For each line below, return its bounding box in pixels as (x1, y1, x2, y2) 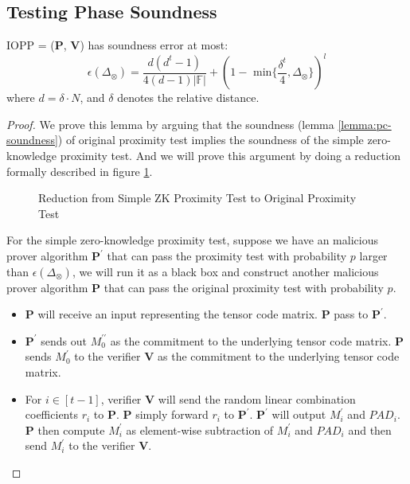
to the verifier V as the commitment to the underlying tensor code (74, 348, 400, 365)
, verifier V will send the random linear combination (100, 390, 356, 407)
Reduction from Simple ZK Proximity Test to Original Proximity (38, 189, 357, 206)
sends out (41, 332, 88, 349)
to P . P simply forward (93, 406, 209, 423)
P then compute (25, 421, 105, 438)
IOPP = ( (6, 37, 55, 53)
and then (348, 421, 392, 438)
